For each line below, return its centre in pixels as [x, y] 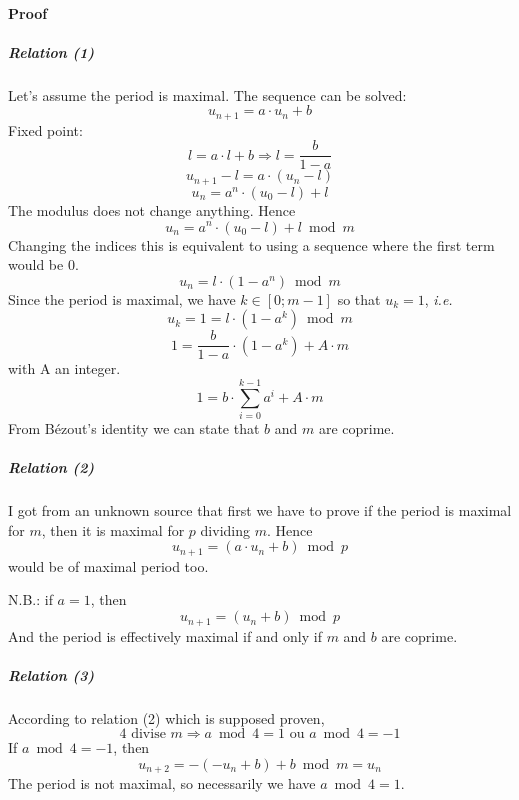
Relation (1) [51, 51]
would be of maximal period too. [108, 565]
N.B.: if [30, 599]
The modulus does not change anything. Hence [152, 209]
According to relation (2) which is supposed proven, [166, 717]
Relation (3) [51, 674]
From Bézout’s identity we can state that [134, 428]
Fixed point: [45, 129]
